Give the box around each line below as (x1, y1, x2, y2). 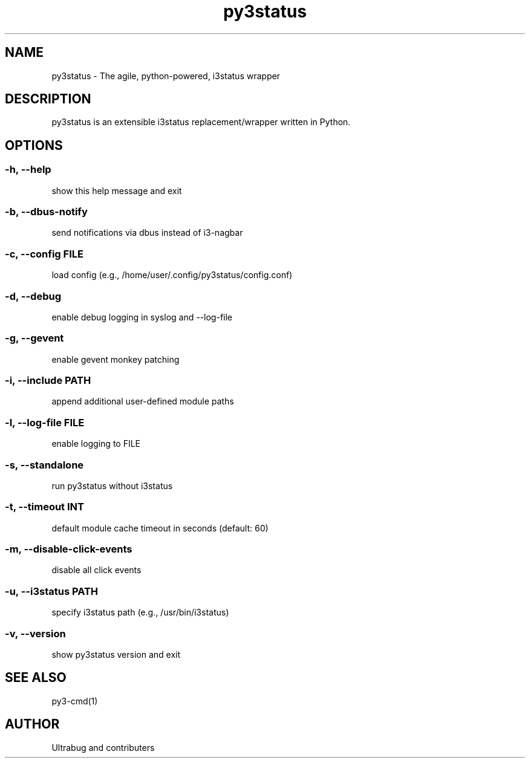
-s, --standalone (5, 458, 84, 471)
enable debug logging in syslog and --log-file (51, 311, 233, 322)
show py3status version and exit (51, 649, 181, 660)
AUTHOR (5, 716, 60, 732)
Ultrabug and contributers (51, 742, 155, 753)
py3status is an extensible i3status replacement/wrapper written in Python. (51, 117, 351, 128)
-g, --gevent (5, 332, 64, 345)
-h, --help (5, 163, 51, 176)
